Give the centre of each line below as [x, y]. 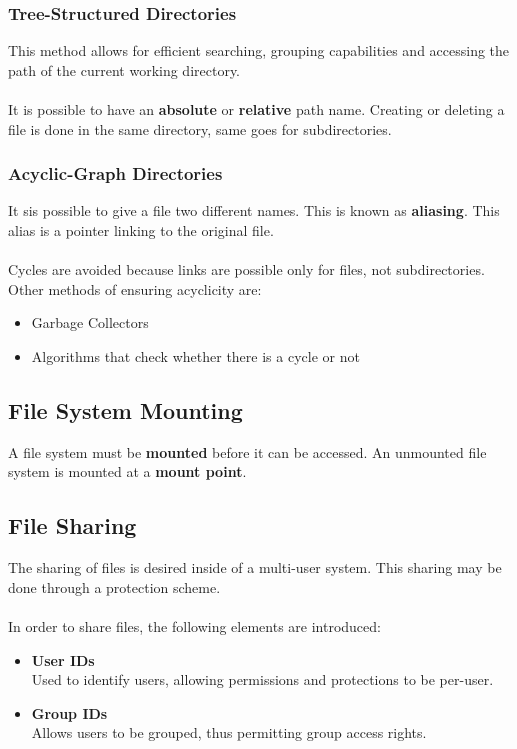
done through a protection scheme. [114, 586]
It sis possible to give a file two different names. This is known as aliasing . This [254, 210]
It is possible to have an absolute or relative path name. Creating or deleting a [256, 109]
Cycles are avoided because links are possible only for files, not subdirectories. [246, 269]
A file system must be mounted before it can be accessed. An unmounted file [247, 451]
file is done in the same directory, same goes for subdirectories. [200, 128]
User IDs [63, 659]
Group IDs [69, 712]
